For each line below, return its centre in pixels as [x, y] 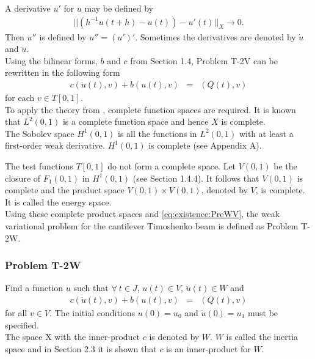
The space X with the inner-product [73, 337]
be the [285, 166]
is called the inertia [262, 337]
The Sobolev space [40, 133]
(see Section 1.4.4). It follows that [196, 178]
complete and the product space [65, 190]
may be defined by [119, 8]
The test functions [39, 166]
